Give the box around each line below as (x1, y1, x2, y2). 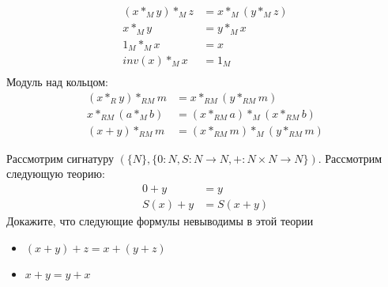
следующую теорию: (6, 165, 105, 182)
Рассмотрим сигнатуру (6, 149, 114, 166)
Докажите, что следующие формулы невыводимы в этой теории (6, 213, 314, 228)
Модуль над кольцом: (6, 74, 108, 90)
